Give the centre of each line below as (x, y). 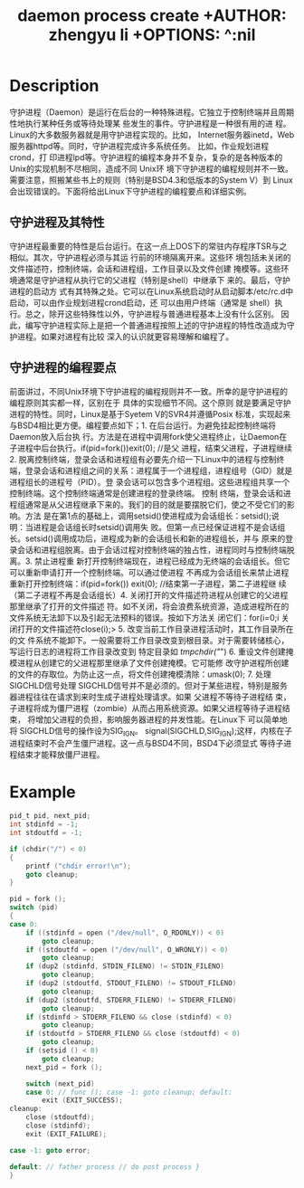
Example (43, 792)
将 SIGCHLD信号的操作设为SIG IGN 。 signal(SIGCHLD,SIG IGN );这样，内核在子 (151, 732)
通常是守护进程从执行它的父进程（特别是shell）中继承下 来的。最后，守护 (154, 280)
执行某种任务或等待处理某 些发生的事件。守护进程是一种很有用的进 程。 (158, 123)
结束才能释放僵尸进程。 (61, 755)
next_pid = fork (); (64, 1067)
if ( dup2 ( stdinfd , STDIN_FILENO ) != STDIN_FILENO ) (125, 966)
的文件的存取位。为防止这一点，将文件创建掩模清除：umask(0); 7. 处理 (140, 674)
